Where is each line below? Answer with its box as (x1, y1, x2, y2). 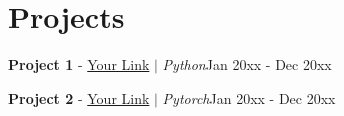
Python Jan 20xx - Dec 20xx (162, 54, 332, 75)
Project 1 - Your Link (8, 54, 150, 75)
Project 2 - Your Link (8, 87, 150, 108)
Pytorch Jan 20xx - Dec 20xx (162, 87, 336, 108)
